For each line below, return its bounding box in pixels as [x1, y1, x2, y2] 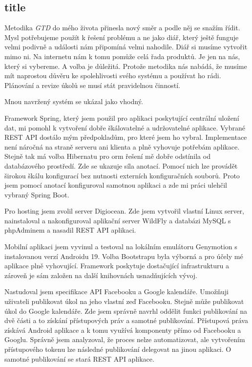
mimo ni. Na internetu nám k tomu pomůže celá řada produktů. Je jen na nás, [4, 51, 240, 61]
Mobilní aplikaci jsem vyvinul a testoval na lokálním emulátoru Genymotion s [4, 241, 237, 252]
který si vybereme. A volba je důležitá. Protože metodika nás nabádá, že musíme [4, 61, 247, 71]
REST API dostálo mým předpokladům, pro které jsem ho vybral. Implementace [4, 132, 247, 142]
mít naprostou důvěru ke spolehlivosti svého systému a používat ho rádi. [4, 70, 221, 81]
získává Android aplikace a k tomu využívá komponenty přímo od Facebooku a [4, 324, 241, 335]
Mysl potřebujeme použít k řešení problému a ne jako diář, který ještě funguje [4, 32, 239, 42]
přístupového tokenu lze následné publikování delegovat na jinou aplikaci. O [4, 344, 231, 354]
